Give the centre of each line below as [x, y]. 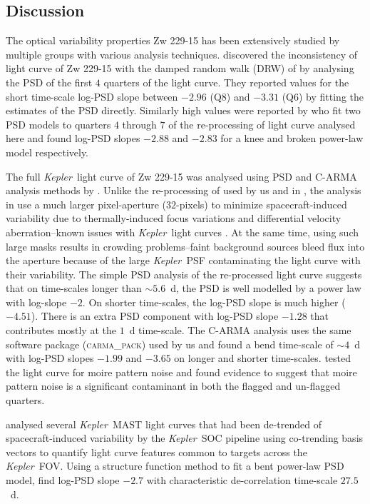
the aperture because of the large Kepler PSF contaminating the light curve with [183, 260]
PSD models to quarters [58, 124]
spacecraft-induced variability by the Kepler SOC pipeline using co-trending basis [185, 438]
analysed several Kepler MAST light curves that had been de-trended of [164, 424]
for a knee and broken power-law [292, 138]
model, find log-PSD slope [63, 480]
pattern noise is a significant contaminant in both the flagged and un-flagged [173, 386]
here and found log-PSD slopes [73, 138]
